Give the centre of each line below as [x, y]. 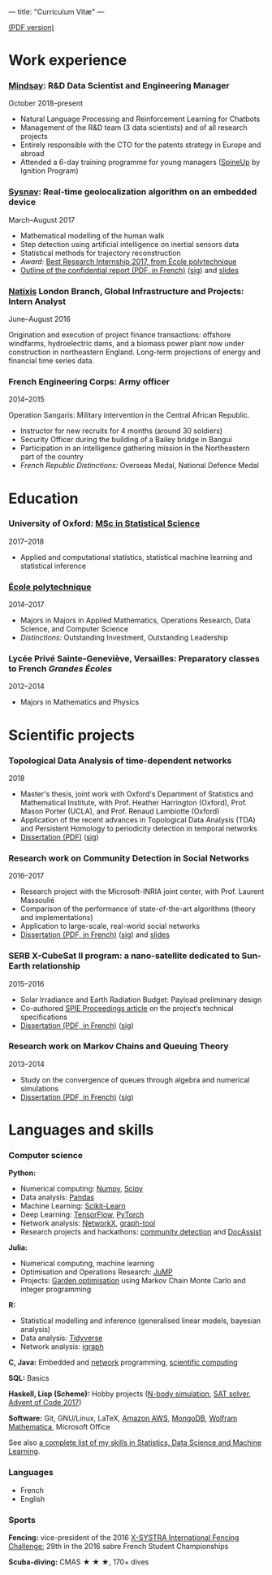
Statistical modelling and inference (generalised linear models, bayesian [140, 1321]
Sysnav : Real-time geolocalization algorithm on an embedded [133, 192]
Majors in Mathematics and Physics [80, 702]
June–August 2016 [40, 319]
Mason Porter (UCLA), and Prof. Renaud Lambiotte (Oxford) [120, 811]
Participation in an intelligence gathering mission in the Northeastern [135, 448]
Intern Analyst [37, 302]
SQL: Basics [29, 1378]
